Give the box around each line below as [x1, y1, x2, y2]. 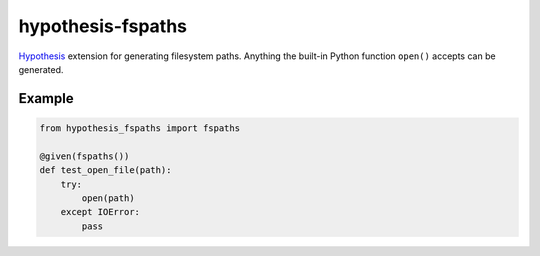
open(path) [81, 192, 135, 204]
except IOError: [60, 206, 140, 218]
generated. [18, 63, 64, 75]
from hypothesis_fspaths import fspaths [39, 122, 240, 134]
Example [18, 90, 74, 107]
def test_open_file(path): [39, 165, 172, 176]
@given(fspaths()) [39, 150, 130, 162]
